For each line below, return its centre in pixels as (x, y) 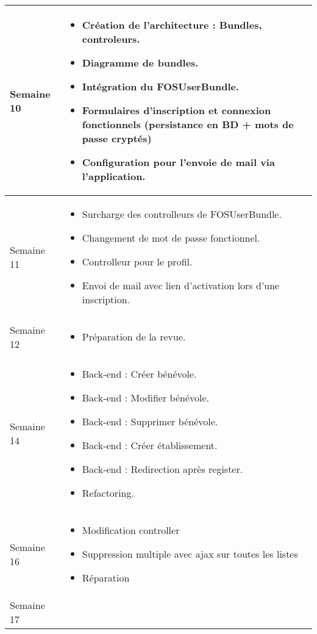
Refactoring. (108, 493)
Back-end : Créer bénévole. (139, 374)
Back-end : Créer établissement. (150, 445)
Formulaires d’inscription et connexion (176, 110)
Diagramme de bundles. (140, 63)
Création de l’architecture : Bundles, (172, 25)
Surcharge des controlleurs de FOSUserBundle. (182, 214)
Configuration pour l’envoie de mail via (178, 162)
